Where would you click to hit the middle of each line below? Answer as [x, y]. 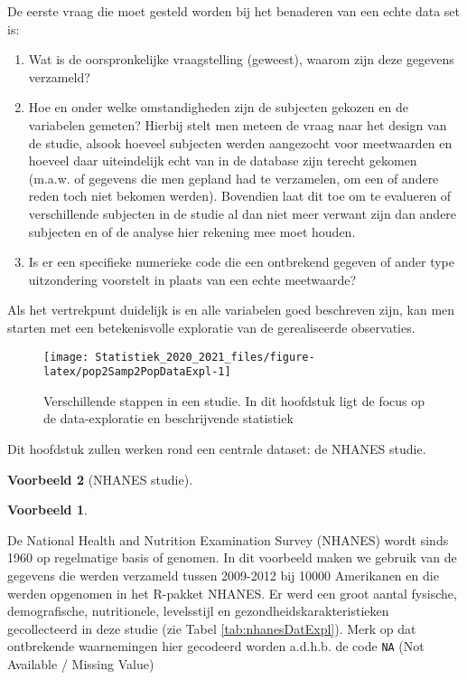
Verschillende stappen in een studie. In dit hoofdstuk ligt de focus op [234, 400]
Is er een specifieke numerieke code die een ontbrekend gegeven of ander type [241, 262]
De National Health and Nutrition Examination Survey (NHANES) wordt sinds [228, 539]
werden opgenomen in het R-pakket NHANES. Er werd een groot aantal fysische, [232, 593]
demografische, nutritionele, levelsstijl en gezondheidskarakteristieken [198, 611]
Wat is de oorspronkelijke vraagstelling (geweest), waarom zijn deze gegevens [241, 59]
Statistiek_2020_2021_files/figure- [205, 357]
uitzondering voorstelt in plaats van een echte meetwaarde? [192, 279]
